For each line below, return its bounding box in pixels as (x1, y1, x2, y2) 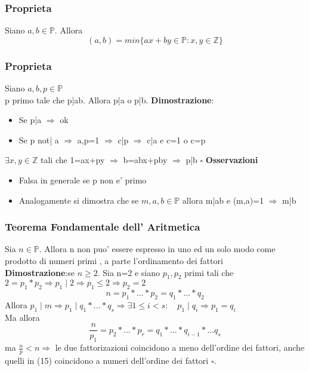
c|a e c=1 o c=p (147, 133, 206, 146)
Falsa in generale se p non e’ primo (18, 174, 147, 186)
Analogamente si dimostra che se (18, 194, 139, 206)
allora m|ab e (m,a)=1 (182, 194, 264, 206)
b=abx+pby (123, 154, 168, 166)
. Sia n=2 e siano (97, 266, 160, 278)
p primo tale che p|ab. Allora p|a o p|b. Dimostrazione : (5, 93, 214, 106)
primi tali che (184, 266, 234, 278)
